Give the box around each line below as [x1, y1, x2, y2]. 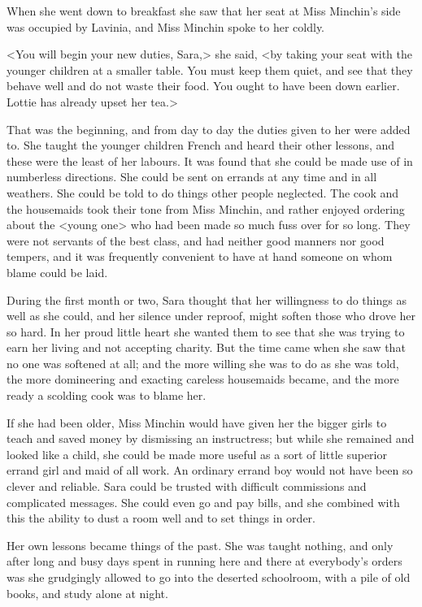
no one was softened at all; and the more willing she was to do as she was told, [7, 354, 399, 371]
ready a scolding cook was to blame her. [7, 387, 207, 404]
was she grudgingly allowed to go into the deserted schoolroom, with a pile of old [7, 569, 411, 585]
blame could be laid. [7, 263, 108, 280]
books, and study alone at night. [7, 584, 168, 601]
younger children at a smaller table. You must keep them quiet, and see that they [7, 61, 413, 78]
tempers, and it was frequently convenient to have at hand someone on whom [7, 248, 393, 265]
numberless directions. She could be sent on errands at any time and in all [7, 168, 377, 185]
